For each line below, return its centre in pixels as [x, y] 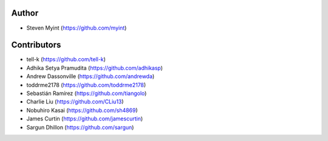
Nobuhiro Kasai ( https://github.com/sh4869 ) [82, 110]
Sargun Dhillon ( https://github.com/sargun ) [80, 127]
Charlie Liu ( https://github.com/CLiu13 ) [75, 102]
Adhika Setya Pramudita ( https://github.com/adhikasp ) [95, 68]
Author [25, 13]
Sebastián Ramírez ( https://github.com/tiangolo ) [87, 93]
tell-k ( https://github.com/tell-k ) [66, 59]
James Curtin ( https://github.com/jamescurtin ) [85, 119]
